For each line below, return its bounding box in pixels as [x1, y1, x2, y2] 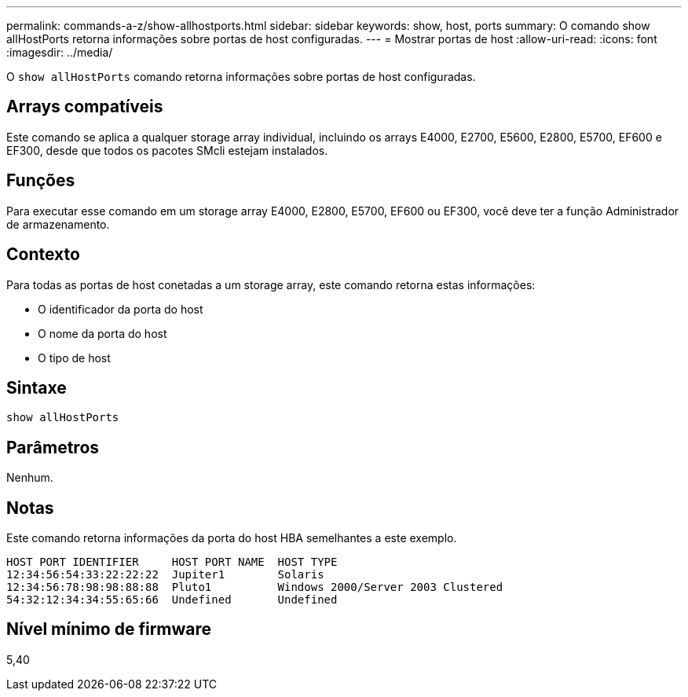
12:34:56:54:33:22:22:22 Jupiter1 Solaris [6, 568, 324, 581]
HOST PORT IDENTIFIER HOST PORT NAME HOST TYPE [6, 556, 338, 569]
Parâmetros [6, 437, 100, 457]
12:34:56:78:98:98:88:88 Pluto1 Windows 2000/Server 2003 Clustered [6, 581, 503, 594]
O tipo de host [38, 350, 111, 365]
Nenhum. [6, 471, 53, 485]
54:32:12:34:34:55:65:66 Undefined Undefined [6, 593, 338, 607]
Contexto [6, 244, 80, 265]
